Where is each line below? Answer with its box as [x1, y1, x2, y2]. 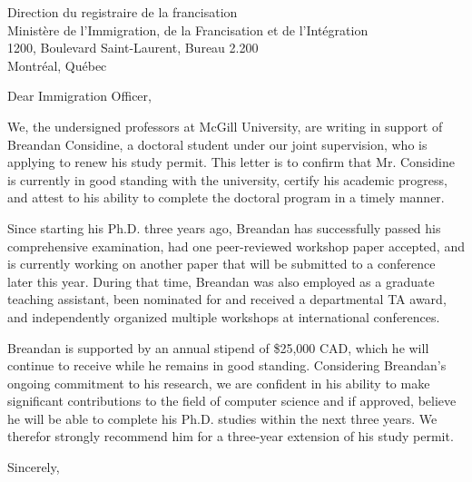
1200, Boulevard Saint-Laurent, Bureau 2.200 [7, 38, 259, 57]
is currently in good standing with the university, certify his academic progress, [7, 170, 447, 189]
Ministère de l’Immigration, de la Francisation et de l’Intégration [7, 20, 369, 39]
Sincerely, [7, 457, 60, 477]
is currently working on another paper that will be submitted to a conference [7, 254, 436, 273]
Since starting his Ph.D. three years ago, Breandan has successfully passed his [7, 218, 441, 237]
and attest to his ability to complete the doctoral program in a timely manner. [7, 188, 445, 207]
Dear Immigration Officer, [7, 86, 152, 105]
